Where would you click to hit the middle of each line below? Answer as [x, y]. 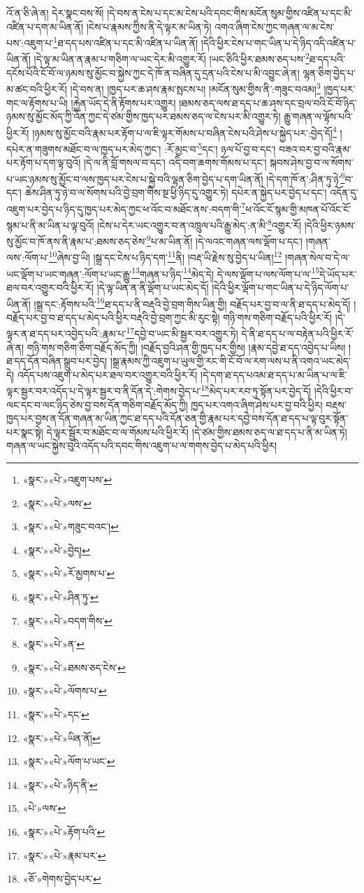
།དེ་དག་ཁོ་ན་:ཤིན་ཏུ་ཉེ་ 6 [306, 177]
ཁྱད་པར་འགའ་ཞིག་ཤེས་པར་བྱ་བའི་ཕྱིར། [257, 404]
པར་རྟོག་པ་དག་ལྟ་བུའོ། [44, 162]
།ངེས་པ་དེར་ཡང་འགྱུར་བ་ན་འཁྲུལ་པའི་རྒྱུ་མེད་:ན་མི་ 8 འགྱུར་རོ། [199, 224]
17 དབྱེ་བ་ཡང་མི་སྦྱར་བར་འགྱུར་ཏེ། [182, 332]
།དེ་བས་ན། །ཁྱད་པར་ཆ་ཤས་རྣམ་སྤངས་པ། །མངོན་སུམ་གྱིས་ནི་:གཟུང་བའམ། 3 [195, 88]
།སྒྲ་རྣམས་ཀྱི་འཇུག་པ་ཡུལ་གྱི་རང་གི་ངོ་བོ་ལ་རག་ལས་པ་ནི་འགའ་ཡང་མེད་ [230, 361]
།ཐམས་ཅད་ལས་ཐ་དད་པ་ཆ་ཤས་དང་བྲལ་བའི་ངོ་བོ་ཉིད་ [268, 102]
